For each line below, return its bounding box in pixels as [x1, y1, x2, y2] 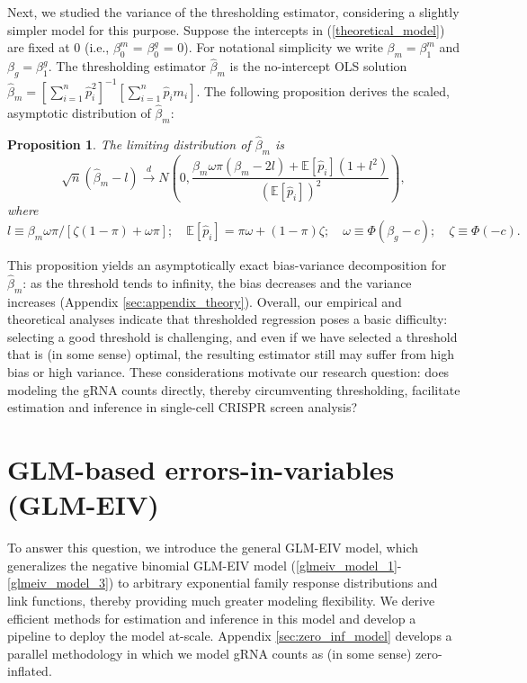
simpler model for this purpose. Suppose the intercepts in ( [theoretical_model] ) [7, 20, 445, 39]
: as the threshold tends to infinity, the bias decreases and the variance [22, 273, 412, 292]
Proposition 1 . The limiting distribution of [7, 134, 251, 153]
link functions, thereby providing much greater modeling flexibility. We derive [7, 590, 435, 609]
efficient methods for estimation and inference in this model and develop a [7, 608, 416, 627]
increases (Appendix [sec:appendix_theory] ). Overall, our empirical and [7, 292, 402, 310]
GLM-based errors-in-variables [7, 451, 395, 488]
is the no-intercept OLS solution [229, 57, 407, 76]
